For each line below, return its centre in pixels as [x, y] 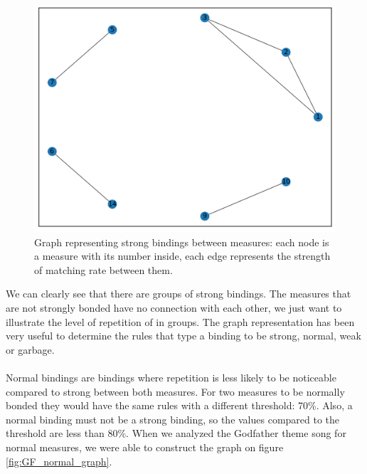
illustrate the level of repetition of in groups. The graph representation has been [180, 321]
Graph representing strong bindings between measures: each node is [182, 242]
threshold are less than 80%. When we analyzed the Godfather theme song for [176, 433]
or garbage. [30, 349]
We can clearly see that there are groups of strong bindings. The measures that [179, 294]
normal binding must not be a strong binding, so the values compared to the [173, 419]
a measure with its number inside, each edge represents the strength [182, 256]
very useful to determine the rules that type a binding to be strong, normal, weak [183, 336]
